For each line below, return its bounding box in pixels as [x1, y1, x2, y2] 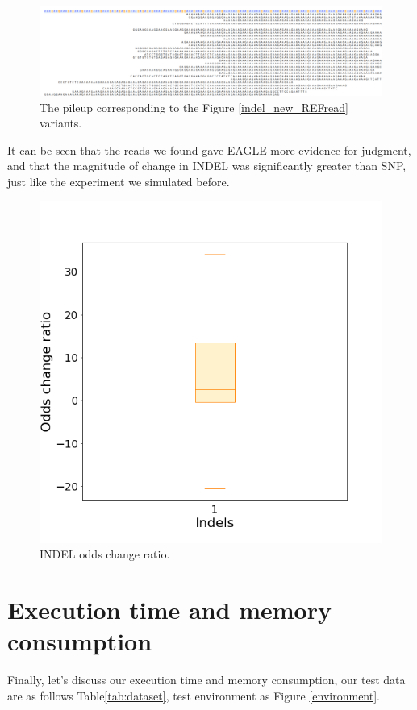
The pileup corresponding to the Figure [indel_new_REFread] [40, 98, 348, 115]
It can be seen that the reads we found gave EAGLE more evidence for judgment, [7, 141, 411, 158]
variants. [40, 114, 82, 131]
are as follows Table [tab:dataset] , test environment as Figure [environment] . [7, 687, 380, 704]
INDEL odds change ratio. [40, 546, 170, 563]
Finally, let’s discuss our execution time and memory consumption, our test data [7, 671, 406, 688]
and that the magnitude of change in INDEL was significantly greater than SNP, [7, 157, 407, 174]
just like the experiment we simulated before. [7, 172, 230, 189]
